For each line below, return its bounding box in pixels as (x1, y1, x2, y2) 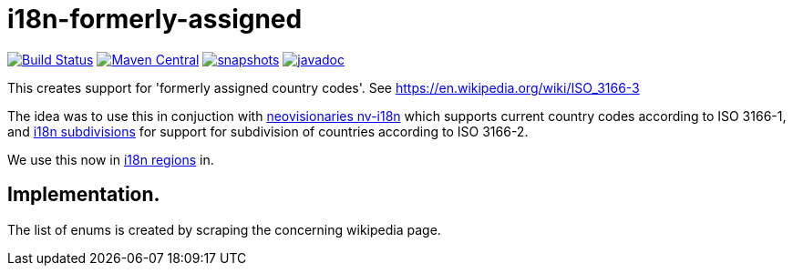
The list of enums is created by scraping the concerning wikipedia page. (7, 221, 441, 238)
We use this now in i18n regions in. (7, 151, 214, 167)
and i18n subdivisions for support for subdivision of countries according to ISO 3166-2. (7, 123, 529, 139)
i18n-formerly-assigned (7, 4, 303, 35)
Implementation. (7, 183, 160, 207)
